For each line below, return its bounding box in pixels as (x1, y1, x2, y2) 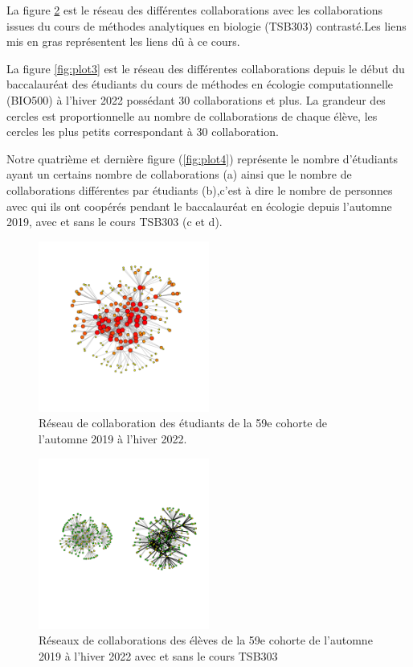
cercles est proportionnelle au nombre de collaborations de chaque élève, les (6, 107, 378, 124)
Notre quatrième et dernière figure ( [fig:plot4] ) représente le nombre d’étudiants (6, 150, 398, 167)
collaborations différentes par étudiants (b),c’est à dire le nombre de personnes (6, 181, 393, 198)
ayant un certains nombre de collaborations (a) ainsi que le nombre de (6, 166, 352, 183)
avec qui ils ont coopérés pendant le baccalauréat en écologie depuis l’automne (6, 197, 392, 214)
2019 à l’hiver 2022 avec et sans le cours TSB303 (39, 647, 278, 664)
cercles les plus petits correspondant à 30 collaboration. (6, 123, 279, 140)
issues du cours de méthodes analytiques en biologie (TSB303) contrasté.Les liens (6, 17, 407, 34)
